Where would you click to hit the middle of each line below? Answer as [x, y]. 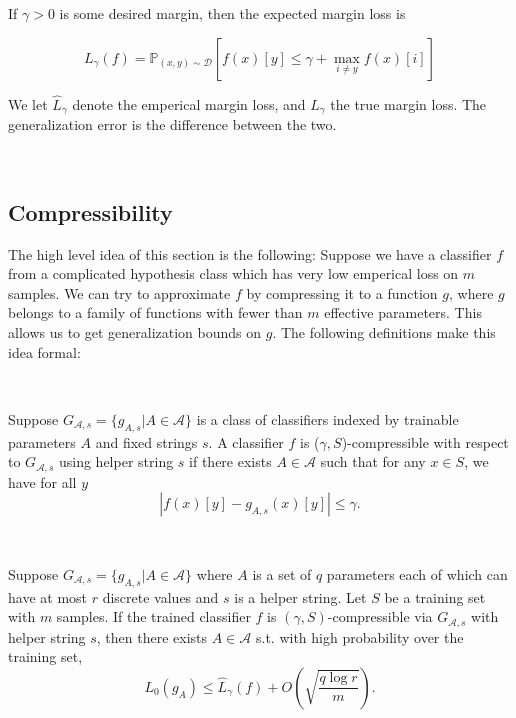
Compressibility [90, 211]
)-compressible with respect [425, 441]
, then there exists [152, 636]
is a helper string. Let [300, 596]
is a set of [282, 573]
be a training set [435, 596]
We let [28, 103]
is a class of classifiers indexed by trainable [327, 418]
